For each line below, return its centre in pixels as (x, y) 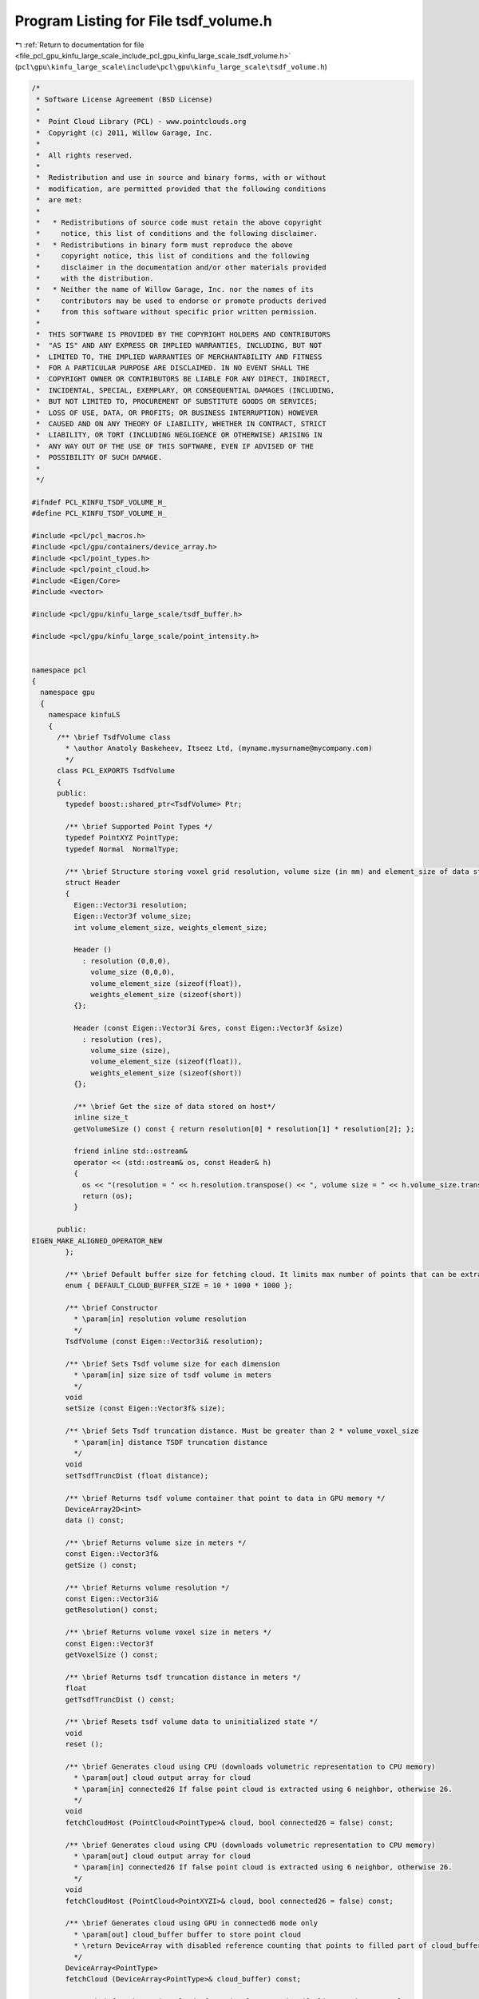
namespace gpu (68, 692)
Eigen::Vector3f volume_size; (132, 916)
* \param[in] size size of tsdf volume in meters (172, 1375)
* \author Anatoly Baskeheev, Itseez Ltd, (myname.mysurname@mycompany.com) (219, 748)
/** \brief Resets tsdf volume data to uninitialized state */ (192, 1722)
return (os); (107, 1196)
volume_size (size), (131, 1050)
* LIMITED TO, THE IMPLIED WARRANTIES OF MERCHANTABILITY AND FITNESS (179, 357)
